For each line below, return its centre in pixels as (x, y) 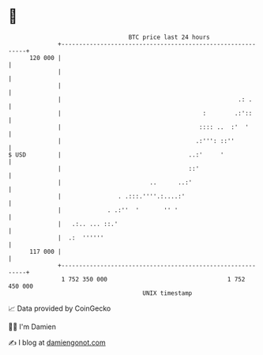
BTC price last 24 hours (169, 37)
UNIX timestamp (167, 293)
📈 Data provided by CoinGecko (60, 308)
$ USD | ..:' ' (116, 155)
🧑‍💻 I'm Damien (32, 327)
